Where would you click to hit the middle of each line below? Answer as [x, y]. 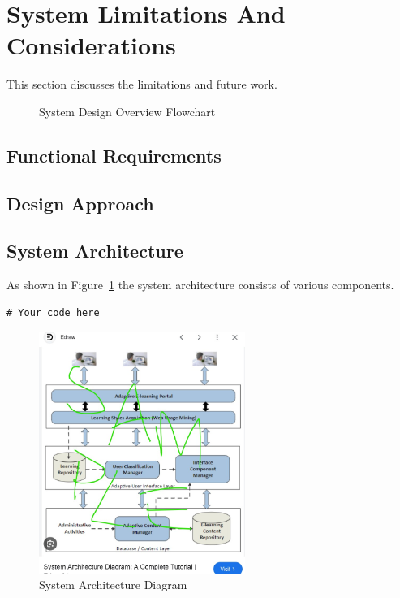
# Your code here [53, 312]
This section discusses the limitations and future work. [142, 84]
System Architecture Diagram [113, 585]
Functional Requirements [114, 155]
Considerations [91, 45]
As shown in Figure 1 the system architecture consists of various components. [200, 285]
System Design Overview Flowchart [127, 111]
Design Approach [80, 203]
